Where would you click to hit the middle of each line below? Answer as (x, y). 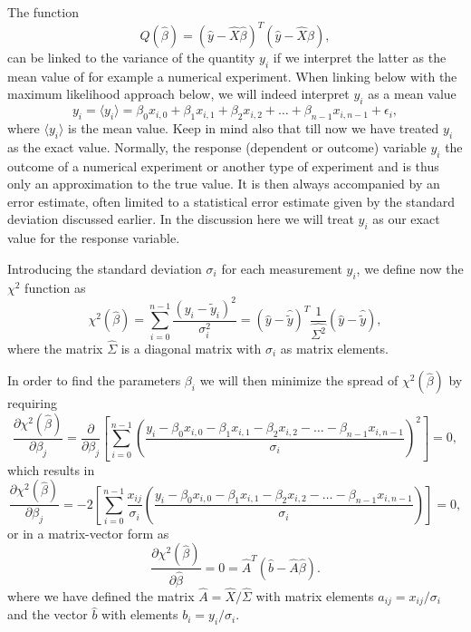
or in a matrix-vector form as (88, 533)
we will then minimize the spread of (299, 380)
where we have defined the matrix (101, 595)
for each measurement (282, 268)
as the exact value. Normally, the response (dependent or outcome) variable (217, 146)
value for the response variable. (94, 238)
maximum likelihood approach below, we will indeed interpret (178, 94)
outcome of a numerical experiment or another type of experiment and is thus (223, 165)
